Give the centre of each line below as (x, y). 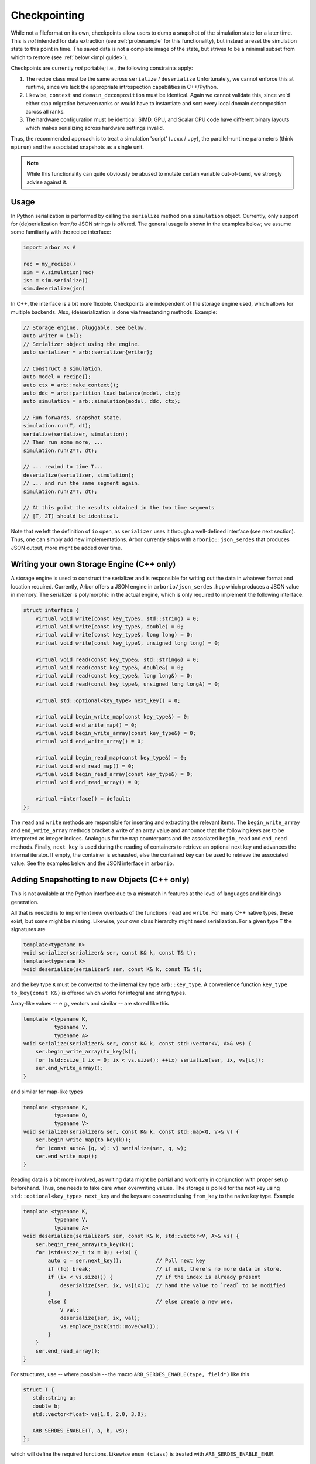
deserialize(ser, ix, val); (100, 1318)
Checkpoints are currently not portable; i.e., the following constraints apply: (102, 68)
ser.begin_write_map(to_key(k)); (83, 1140)
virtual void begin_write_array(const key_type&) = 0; (116, 733)
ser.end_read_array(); (68, 1351)
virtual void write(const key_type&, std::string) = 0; (117, 618)
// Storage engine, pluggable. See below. (85, 327)
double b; (47, 1406)
